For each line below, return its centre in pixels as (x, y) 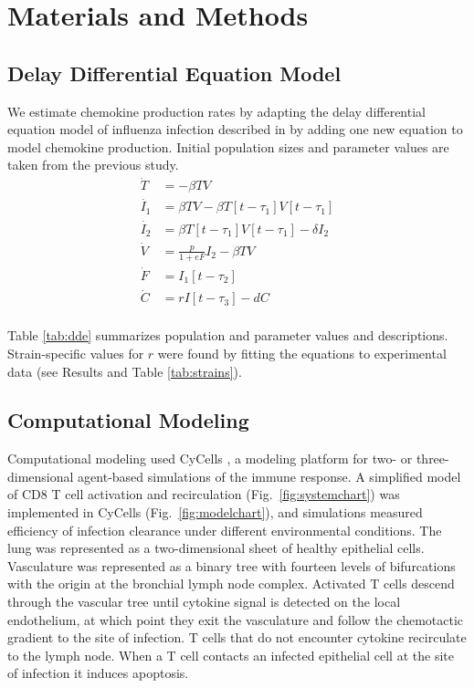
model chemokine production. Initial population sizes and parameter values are (228, 146)
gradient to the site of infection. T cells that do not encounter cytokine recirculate (237, 637)
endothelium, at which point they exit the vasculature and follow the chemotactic (236, 619)
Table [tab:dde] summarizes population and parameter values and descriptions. (228, 335)
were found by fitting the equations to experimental (302, 353)
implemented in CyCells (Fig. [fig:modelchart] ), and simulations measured (215, 512)
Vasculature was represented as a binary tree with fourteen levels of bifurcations (232, 565)
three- (432, 459)
